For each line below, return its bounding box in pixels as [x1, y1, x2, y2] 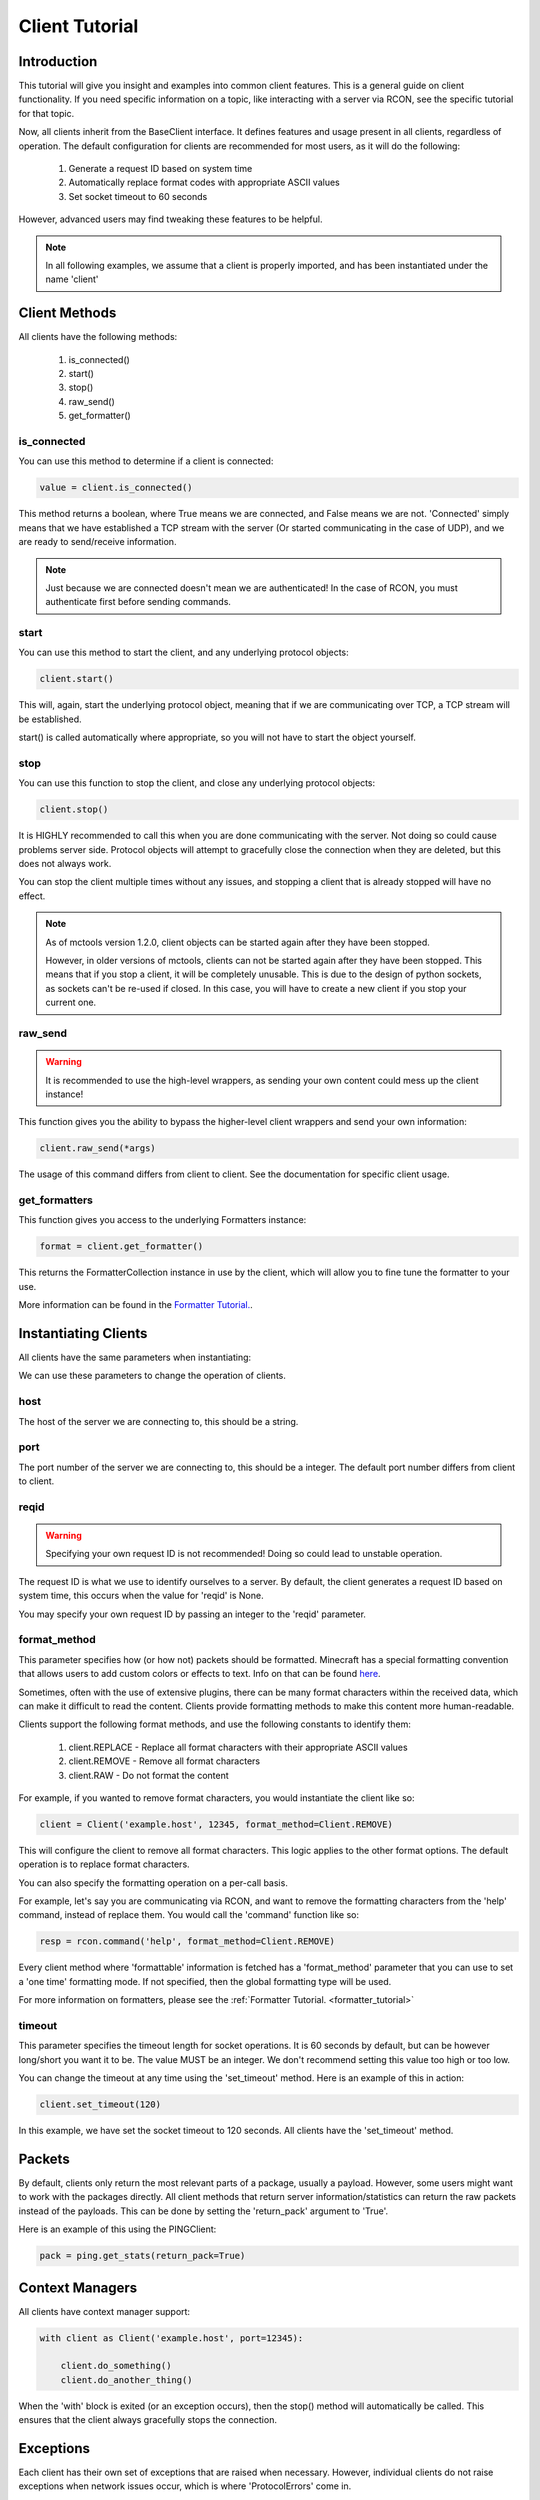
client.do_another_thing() [60, 2374, 194, 2385]
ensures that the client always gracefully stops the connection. [18, 2414, 277, 2426]
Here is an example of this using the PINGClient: [18, 2223, 217, 2235]
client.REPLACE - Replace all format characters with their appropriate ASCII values [68, 1741, 409, 1753]
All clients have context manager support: [18, 2305, 190, 2317]
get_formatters [18, 1193, 94, 1207]
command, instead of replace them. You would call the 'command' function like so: [18, 1909, 360, 1921]
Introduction [18, 53, 98, 70]
